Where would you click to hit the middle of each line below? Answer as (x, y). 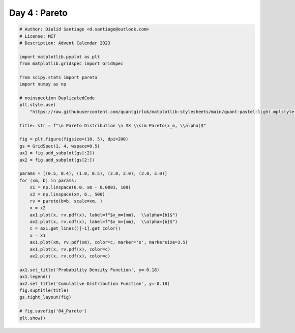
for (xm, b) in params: (48, 180)
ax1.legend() (35, 277)
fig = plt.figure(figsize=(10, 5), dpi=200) (74, 139)
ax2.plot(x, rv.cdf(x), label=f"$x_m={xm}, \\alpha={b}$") (104, 222)
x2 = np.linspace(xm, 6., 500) (67, 194)
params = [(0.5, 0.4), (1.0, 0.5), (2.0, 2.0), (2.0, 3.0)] (93, 174)
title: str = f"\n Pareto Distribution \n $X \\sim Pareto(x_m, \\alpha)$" (113, 125)
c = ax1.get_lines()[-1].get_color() (75, 229)
